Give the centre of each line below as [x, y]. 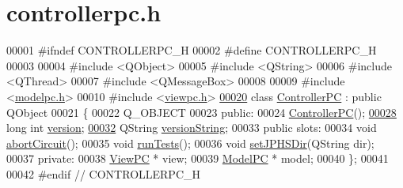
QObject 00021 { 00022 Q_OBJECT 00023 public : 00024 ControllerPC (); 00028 [201, 112]
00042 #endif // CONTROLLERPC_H [104, 173]
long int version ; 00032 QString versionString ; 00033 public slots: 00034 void [192, 128]
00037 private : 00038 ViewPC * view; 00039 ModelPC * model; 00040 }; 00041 [198, 158]
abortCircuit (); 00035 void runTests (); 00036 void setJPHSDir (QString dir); [190, 143]
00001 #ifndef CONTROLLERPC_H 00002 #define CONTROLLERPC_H [192, 50]
